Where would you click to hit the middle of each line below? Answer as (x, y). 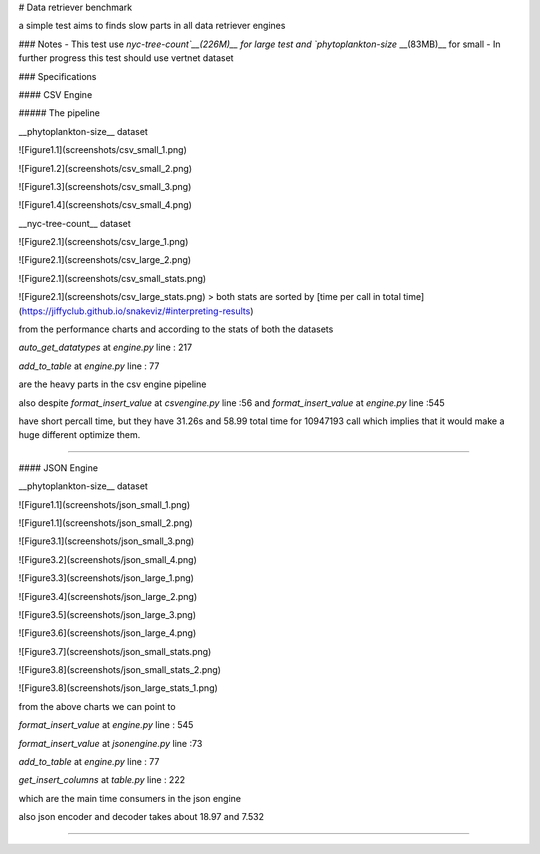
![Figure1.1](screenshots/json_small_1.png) (104, 504)
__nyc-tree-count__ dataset (75, 223)
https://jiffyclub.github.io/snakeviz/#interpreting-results (136, 311)
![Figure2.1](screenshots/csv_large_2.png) (105, 260)
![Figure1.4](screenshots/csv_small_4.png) (105, 205)
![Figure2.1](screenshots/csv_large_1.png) (103, 242)
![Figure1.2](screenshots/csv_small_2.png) (105, 168)
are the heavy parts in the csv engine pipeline (112, 384)
